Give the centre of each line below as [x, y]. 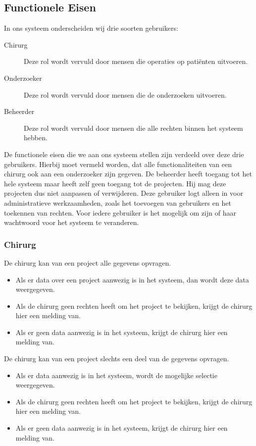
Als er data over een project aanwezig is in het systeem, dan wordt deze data [132, 279]
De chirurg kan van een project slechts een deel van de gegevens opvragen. [117, 359]
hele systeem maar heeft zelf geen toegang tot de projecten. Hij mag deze [115, 183]
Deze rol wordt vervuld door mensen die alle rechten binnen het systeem [133, 128]
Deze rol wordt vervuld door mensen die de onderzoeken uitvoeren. [125, 94]
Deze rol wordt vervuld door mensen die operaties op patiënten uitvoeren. [136, 61]
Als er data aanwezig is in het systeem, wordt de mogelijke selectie [116, 375]
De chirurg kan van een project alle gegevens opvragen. [88, 262]
